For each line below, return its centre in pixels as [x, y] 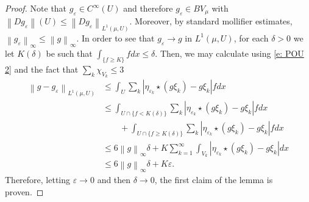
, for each [251, 38]
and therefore [148, 8]
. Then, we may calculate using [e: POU [229, 53]
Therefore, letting [38, 180]
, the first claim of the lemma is [214, 180]
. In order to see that [115, 38]
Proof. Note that [36, 8]
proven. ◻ [24, 191]
